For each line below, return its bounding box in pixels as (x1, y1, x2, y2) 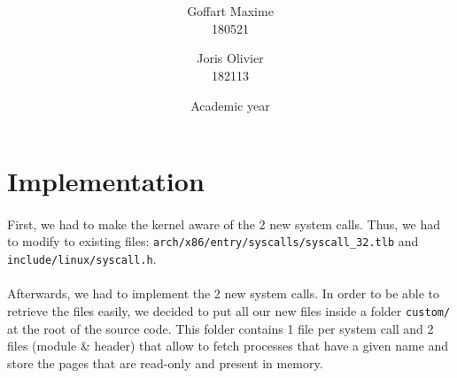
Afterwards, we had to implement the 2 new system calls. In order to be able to (7, 284, 440, 303)
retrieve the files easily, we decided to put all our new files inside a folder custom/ (7, 301, 451, 320)
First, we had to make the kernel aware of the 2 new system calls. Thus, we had (7, 214, 441, 233)
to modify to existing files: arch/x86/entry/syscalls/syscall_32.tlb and (7, 232, 419, 251)
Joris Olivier (197, 49, 264, 67)
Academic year (190, 96, 270, 114)
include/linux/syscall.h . (7, 250, 157, 268)
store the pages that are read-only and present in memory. (7, 353, 323, 372)
